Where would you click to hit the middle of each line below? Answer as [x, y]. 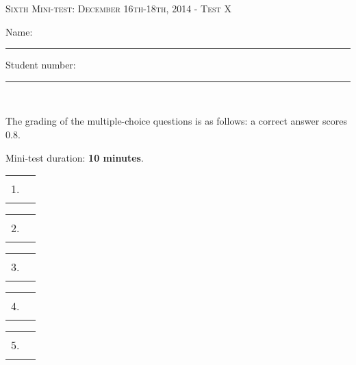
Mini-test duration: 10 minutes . [75, 157]
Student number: [41, 65]
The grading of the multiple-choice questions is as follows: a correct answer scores [176, 121]
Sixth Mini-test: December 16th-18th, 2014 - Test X [118, 8]
